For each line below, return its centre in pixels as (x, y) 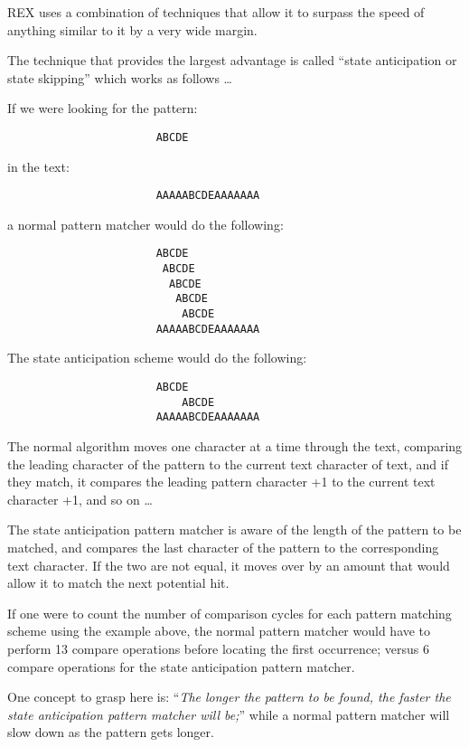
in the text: (38, 166)
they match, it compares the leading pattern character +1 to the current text (221, 482)
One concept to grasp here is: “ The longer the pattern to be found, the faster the (229, 697)
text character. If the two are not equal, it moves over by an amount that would (229, 565)
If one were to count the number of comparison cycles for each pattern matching (230, 613)
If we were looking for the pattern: (103, 108)
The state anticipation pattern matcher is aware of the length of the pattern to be (234, 530)
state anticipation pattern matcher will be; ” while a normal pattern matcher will (229, 714)
